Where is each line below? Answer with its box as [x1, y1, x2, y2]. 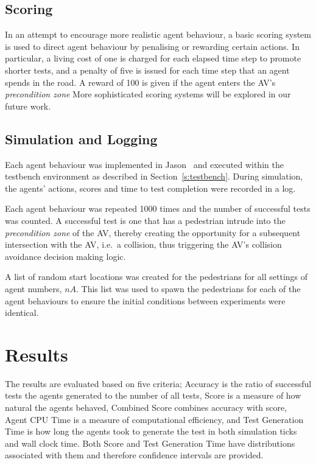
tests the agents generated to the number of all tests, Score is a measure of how [5, 389, 301, 402]
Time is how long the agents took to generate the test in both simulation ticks [5, 425, 297, 438]
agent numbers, [5, 282, 62, 295]
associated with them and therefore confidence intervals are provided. [5, 449, 264, 461]
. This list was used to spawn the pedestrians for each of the [76, 282, 301, 295]
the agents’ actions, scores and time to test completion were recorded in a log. [5, 181, 296, 194]
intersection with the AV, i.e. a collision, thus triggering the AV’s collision [5, 238, 282, 251]
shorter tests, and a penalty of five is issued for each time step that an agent [5, 63, 290, 76]
